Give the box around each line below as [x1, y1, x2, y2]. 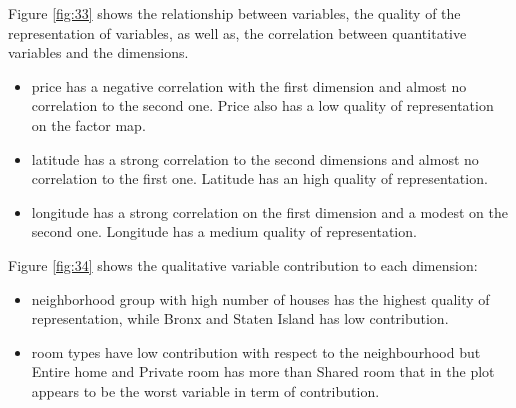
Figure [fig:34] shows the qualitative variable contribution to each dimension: [8, 254, 478, 275]
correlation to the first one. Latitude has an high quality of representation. [31, 168, 488, 189]
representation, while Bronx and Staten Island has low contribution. [31, 308, 449, 329]
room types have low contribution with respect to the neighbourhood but [31, 341, 481, 362]
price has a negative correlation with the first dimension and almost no [31, 75, 467, 96]
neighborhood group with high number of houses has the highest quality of [31, 288, 490, 309]
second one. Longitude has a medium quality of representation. [31, 221, 417, 242]
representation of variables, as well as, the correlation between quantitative [8, 22, 467, 43]
